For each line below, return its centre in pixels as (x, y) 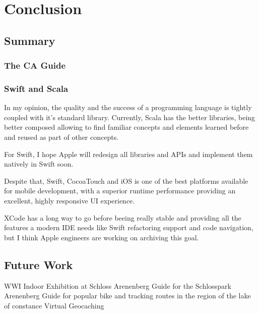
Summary (30, 40)
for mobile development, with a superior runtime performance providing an (120, 191)
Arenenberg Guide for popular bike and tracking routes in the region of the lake (127, 296)
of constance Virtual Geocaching (54, 305)
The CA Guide (35, 65)
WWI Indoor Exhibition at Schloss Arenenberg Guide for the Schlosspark (118, 285)
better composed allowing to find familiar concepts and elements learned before (126, 127)
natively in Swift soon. (39, 164)
